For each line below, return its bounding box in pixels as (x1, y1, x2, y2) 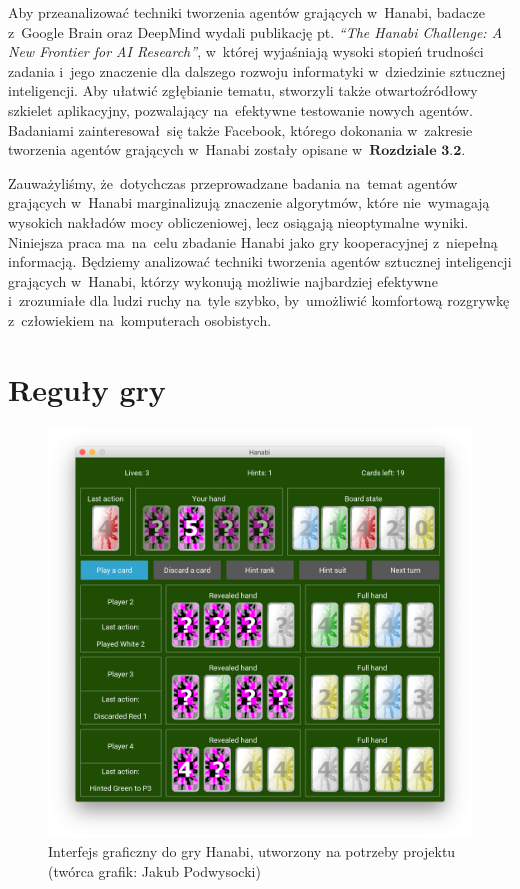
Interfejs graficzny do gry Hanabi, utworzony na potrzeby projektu (48, 841, 456, 862)
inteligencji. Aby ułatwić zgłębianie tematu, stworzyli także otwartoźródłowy (8, 80, 478, 101)
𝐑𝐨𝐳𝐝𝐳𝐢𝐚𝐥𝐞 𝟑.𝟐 (369, 144, 462, 159)
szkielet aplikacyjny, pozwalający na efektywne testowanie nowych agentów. (8, 99, 473, 120)
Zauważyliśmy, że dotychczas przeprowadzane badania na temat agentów (8, 172, 458, 193)
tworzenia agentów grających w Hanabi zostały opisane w (8, 139, 363, 160)
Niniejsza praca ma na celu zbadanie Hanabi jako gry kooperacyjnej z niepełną (8, 231, 498, 252)
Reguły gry (8, 368, 166, 409)
